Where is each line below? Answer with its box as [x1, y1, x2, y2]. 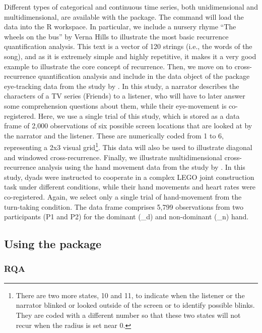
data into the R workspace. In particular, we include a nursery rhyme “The [4, 21, 236, 32]
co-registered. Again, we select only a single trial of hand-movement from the [4, 191, 242, 202]
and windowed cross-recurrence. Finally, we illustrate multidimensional [4, 152, 222, 162]
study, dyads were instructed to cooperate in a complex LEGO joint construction [4, 171, 254, 182]
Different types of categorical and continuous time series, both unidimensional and [4, 2, 258, 12]
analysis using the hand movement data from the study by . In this [38, 162, 245, 172]
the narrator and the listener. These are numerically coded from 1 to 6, [4, 130, 224, 140]
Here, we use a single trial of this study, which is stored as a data [38, 110, 240, 121]
